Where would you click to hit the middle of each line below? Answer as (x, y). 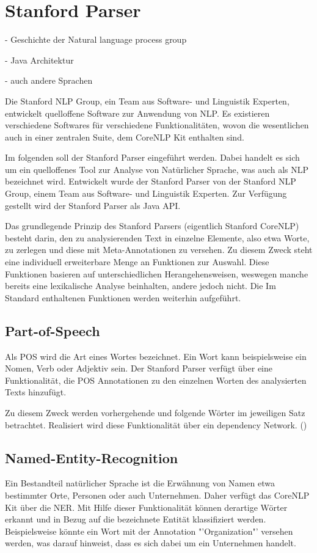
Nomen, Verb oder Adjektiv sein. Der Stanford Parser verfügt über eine (139, 368)
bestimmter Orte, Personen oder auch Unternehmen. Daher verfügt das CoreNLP (157, 495)
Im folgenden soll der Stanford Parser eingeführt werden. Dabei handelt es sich (152, 157)
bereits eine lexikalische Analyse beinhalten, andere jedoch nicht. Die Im (140, 286)
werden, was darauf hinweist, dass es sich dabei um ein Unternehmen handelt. (151, 543)
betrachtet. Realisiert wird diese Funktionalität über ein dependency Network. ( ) (156, 424)
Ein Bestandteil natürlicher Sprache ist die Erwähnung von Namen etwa (140, 483)
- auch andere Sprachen (49, 80)
